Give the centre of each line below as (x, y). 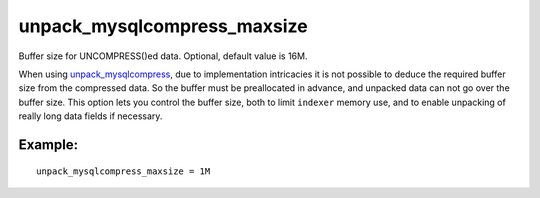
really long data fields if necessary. (90, 116)
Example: (48, 144)
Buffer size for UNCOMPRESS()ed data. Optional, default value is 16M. (163, 56)
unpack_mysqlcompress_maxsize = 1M (123, 171)
